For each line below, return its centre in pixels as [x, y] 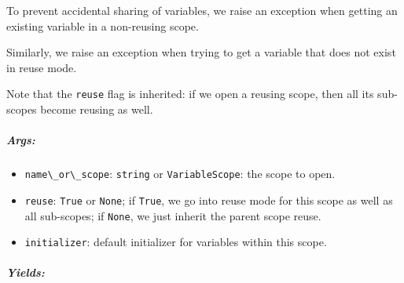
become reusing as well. [97, 109]
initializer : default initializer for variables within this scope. [176, 242]
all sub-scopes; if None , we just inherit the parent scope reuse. [173, 215]
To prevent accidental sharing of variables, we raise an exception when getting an [202, 10]
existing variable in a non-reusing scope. [103, 25]
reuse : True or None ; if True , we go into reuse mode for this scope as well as [209, 200]
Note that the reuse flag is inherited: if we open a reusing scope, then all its [190, 94]
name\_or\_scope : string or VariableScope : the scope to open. [180, 174]
